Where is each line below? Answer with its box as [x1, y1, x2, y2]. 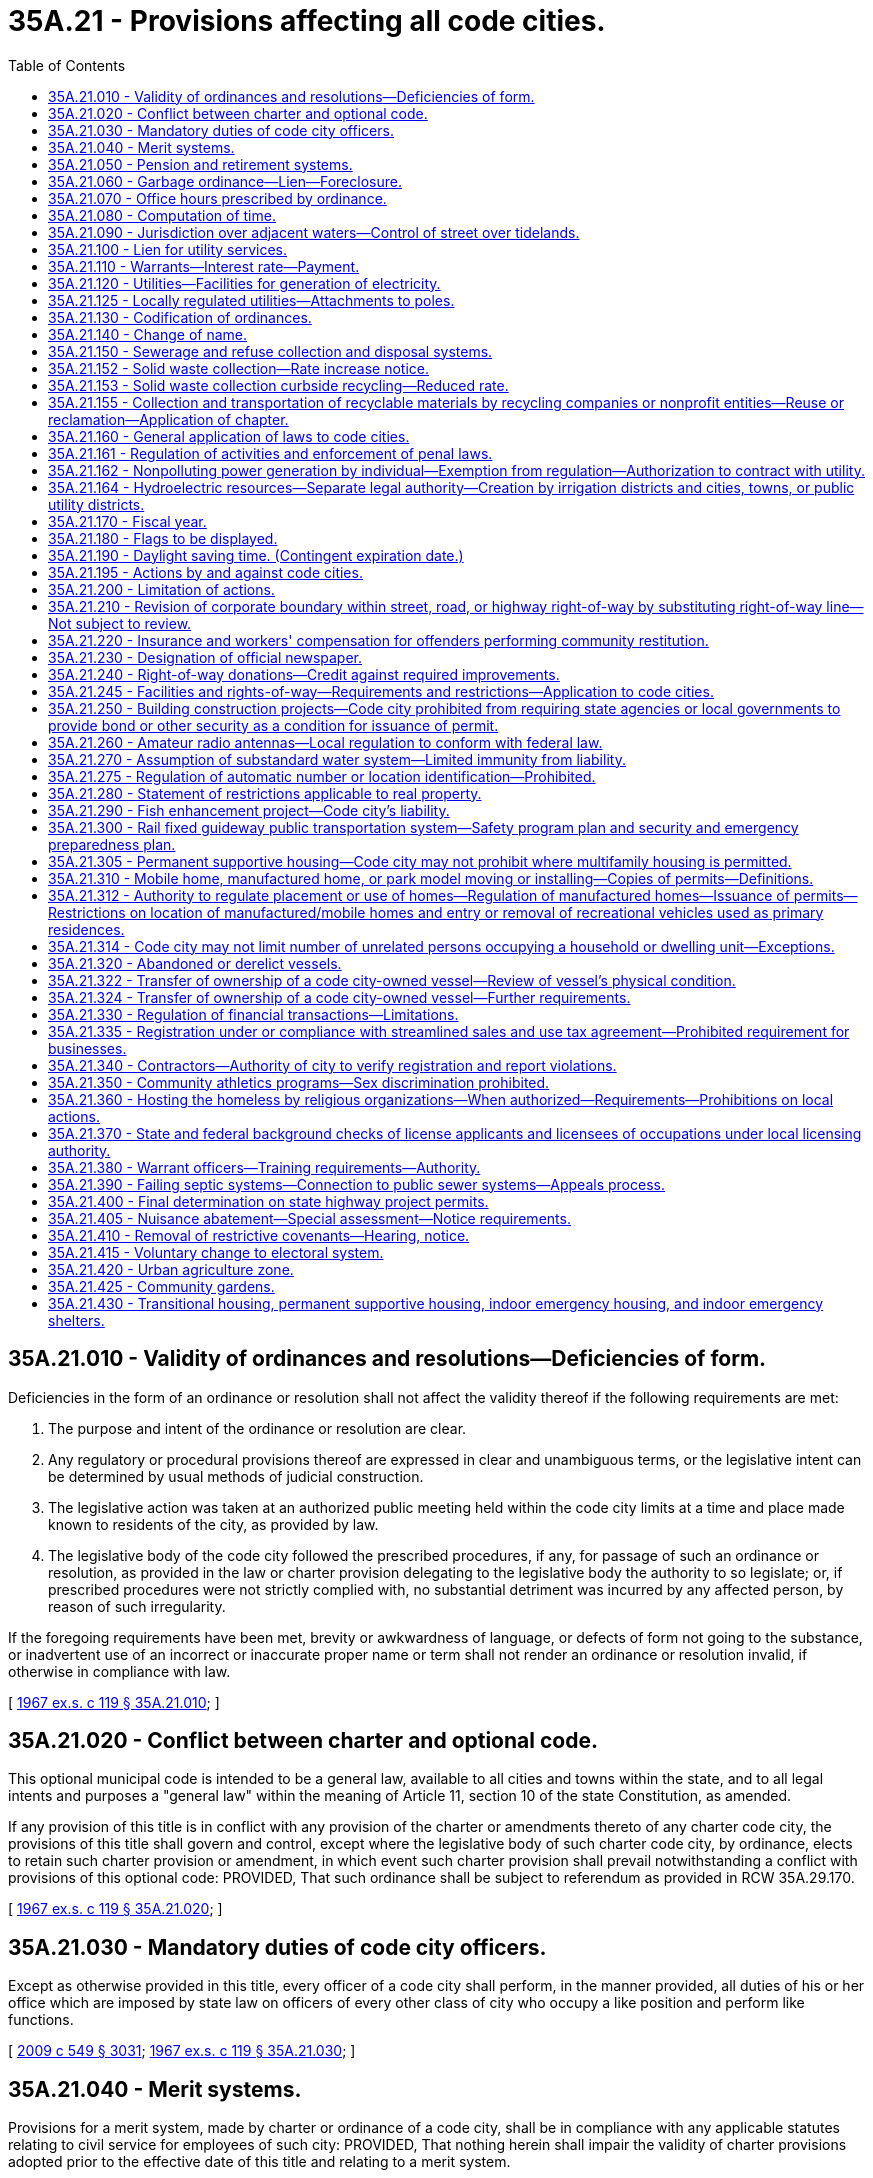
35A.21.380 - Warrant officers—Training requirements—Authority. [48, 1158, 481, 1176]
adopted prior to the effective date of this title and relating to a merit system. [8, 2153, 511, 2171]
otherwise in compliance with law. [8, 1662, 231, 1680]
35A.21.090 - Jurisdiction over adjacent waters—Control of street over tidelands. [48, 223, 580, 241]
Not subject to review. [48, 614, 192, 632]
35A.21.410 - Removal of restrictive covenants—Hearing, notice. [48, 1226, 470, 1244]
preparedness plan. [48, 835, 176, 853]
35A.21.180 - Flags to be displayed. [48, 529, 278, 547]
